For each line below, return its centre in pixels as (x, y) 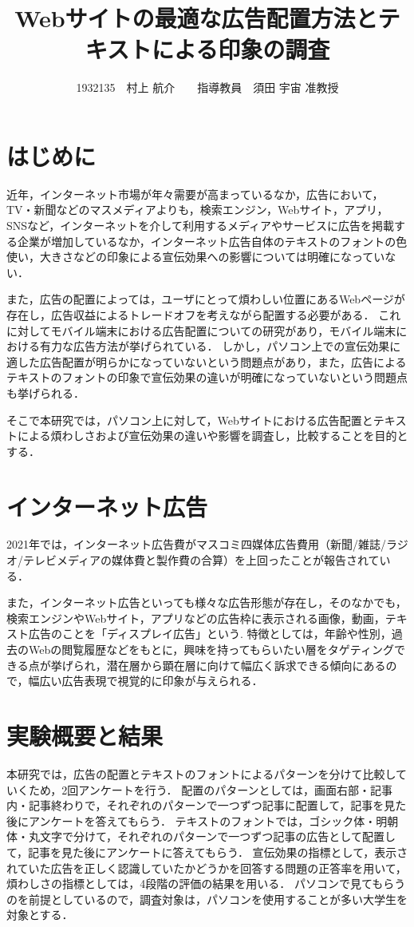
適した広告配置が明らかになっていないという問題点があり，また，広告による (207, 361)
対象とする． (40, 915)
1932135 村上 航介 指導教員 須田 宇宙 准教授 (207, 87)
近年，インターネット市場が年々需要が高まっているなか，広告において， (195, 194)
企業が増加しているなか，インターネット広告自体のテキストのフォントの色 (212, 241)
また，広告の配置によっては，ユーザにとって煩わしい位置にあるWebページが (206, 299)
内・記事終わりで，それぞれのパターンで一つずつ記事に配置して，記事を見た (207, 805)
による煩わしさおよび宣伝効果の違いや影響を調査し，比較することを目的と (213, 436)
